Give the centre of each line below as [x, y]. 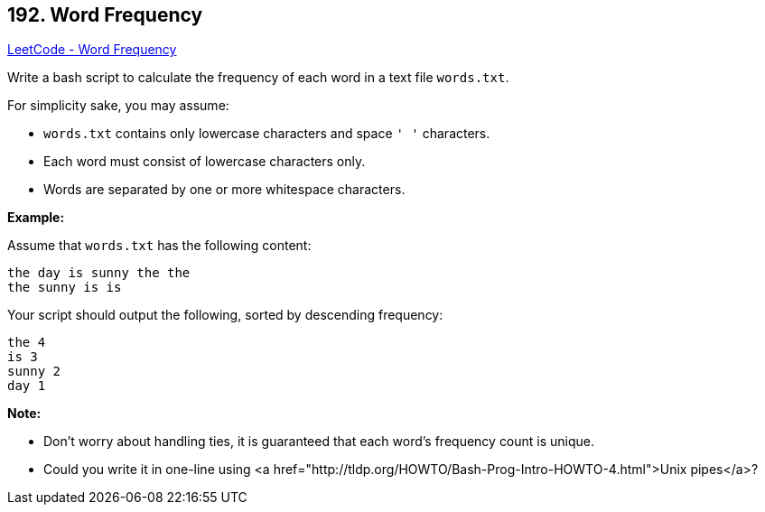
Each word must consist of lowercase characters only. [205, 162]
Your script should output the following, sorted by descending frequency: [225, 315]
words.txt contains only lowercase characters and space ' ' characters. [267, 134]
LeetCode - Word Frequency [92, 50]
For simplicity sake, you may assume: [118, 106]
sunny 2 [34, 372]
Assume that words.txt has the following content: [159, 246]
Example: [36, 218]
